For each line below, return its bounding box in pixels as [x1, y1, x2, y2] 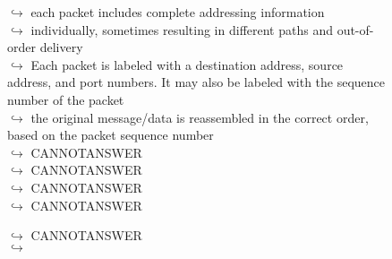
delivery [39, 38, 83, 56]
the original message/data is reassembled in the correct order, [30, 108, 369, 126]
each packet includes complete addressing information [30, 3, 325, 21]
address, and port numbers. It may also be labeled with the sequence [7, 73, 386, 91]
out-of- [337, 20, 374, 39]
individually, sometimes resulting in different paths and [30, 20, 333, 39]
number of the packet [7, 90, 124, 108]
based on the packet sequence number [7, 125, 214, 144]
